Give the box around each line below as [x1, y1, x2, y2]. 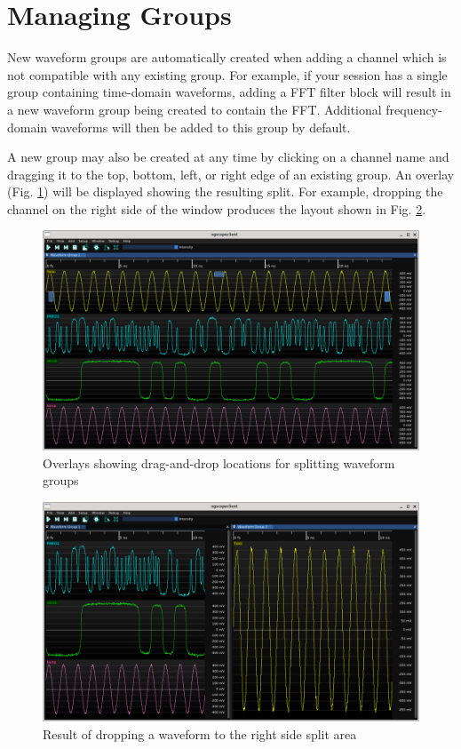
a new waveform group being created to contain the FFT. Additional [7, 100, 382, 118]
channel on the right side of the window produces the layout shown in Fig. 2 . [7, 199, 426, 218]
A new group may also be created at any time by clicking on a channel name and [7, 147, 449, 166]
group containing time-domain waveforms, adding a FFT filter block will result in [7, 83, 451, 101]
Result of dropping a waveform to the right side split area [43, 725, 357, 744]
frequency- [385, 100, 442, 118]
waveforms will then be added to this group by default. [51, 117, 351, 136]
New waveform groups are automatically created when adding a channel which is [7, 48, 447, 67]
